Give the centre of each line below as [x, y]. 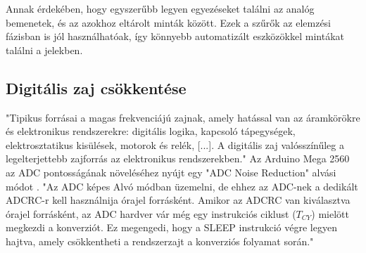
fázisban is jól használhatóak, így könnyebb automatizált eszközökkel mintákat [175, 36]
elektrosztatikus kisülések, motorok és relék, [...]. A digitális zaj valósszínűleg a [175, 144]
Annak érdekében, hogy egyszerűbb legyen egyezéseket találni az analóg [160, 8]
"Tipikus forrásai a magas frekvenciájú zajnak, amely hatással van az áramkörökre [183, 117]
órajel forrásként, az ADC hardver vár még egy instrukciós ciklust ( [151, 213]
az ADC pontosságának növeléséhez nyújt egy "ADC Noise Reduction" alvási [171, 172]
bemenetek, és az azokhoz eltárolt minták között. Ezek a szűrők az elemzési [169, 22]
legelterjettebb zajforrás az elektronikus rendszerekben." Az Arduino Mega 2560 [178, 158]
